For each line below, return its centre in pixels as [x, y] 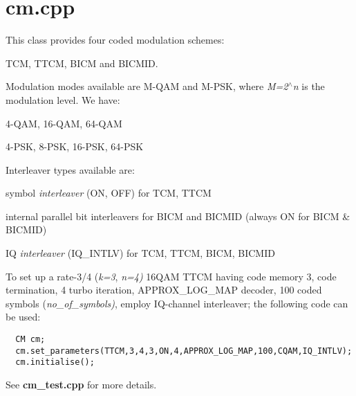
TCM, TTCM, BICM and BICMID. [82, 63]
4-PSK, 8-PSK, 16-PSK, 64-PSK [75, 146]
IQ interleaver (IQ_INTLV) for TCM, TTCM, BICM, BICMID [140, 253]
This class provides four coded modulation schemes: [115, 40]
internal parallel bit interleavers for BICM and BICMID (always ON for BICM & [178, 216]
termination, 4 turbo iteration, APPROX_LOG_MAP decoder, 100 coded [164, 290]
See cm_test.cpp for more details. [81, 384]
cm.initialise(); [55, 362]
